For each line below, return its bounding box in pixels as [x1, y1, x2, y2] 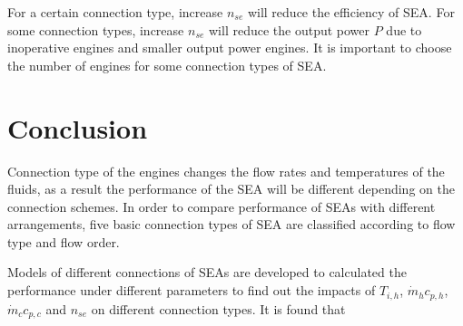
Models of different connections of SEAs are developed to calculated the [7, 263, 407, 282]
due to [386, 20, 422, 39]
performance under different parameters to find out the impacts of [7, 281, 376, 300]
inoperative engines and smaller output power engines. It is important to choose [7, 38, 452, 57]
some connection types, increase [7, 20, 184, 39]
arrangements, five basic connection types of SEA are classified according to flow [7, 215, 456, 234]
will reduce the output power [209, 20, 370, 39]
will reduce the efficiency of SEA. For [247, 3, 455, 21]
